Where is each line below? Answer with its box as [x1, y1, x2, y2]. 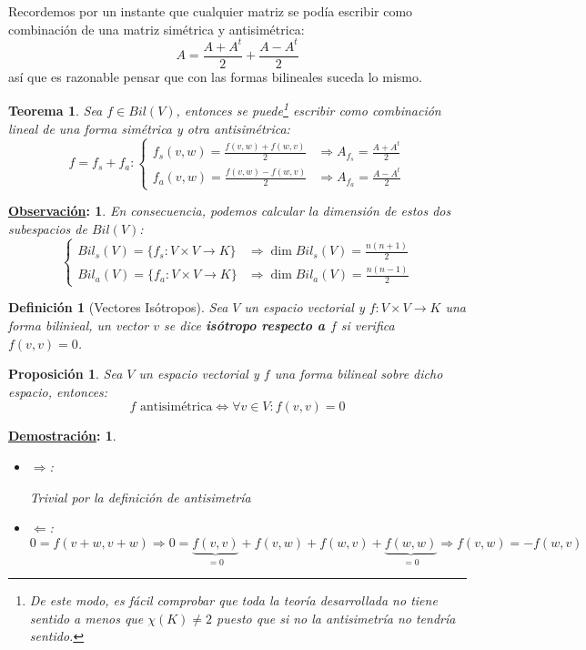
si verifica [340, 316, 395, 335]
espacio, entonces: [8, 381, 108, 401]
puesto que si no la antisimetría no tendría [217, 608, 456, 627]
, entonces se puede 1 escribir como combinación [176, 98, 441, 119]
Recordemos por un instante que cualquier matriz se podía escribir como [8, 2, 413, 20]
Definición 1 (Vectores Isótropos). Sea [8, 298, 228, 317]
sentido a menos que [29, 608, 144, 627]
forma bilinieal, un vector [8, 316, 149, 335]
